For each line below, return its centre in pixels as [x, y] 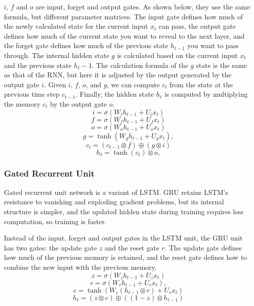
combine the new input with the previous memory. [80, 267]
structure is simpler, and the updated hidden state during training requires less [124, 211]
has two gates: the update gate [50, 247]
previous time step [32, 94]
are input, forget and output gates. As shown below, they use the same [143, 6]
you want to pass [213, 45]
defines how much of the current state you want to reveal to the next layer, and [124, 35]
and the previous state [38, 65]
